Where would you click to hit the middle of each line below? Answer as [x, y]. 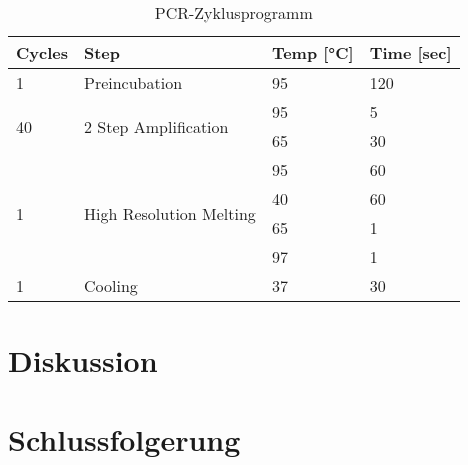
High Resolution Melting [169, 213]
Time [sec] [410, 52]
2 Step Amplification [156, 126]
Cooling [110, 285]
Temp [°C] [312, 52]
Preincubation [133, 82]
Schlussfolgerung [124, 438]
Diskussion [83, 360]
